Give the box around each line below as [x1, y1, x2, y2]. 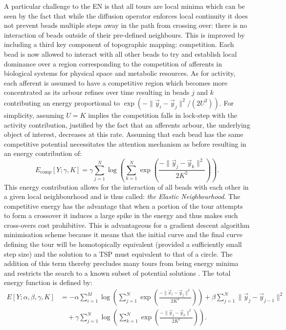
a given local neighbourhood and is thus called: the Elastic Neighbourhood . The [4, 191, 241, 201]
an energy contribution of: [4, 148, 82, 158]
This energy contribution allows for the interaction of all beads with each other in [4, 181, 249, 192]
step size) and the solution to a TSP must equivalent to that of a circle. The [4, 248, 233, 259]
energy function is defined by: [4, 277, 92, 287]
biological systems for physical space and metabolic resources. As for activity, [4, 68, 236, 78]
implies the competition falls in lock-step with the [88, 110, 237, 120]
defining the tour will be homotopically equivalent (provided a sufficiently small [4, 239, 242, 249]
